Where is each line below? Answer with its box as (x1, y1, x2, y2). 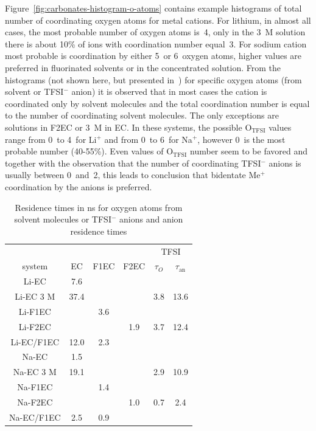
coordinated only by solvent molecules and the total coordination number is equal (5, 97, 310, 109)
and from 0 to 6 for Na (104, 133, 192, 145)
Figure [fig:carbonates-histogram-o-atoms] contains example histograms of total (5, 2, 302, 14)
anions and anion (119, 213, 183, 226)
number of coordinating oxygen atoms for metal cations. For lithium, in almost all (5, 13, 311, 26)
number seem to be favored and (190, 145, 308, 157)
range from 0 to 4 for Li (5, 133, 97, 145)
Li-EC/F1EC (10, 335, 60, 348)
